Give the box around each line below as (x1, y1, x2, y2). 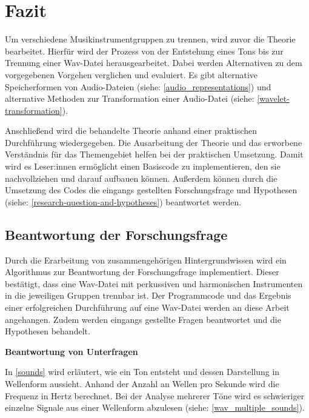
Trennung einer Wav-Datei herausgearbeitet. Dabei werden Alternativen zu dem (5, 56, 302, 69)
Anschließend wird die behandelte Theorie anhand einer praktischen (5, 124, 257, 137)
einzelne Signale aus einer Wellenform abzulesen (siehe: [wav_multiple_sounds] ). (5, 401, 305, 414)
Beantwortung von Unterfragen (5, 345, 138, 357)
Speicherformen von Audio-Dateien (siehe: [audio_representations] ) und (5, 80, 271, 93)
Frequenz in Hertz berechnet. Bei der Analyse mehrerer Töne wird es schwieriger (5, 389, 305, 402)
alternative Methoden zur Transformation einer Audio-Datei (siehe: (5, 92, 254, 105)
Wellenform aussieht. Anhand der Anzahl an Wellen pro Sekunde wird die (5, 377, 279, 390)
